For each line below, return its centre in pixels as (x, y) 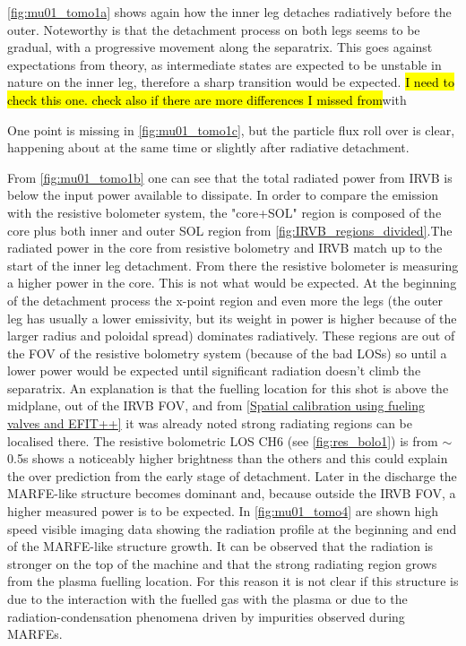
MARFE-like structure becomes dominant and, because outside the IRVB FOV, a (232, 493)
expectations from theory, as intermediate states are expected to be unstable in (224, 64)
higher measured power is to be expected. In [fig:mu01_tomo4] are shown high (223, 511)
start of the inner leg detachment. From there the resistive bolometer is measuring (233, 265)
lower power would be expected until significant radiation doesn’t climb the (214, 370)
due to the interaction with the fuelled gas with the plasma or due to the (207, 599)
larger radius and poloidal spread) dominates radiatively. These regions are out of (231, 336)
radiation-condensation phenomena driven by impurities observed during (206, 616)
